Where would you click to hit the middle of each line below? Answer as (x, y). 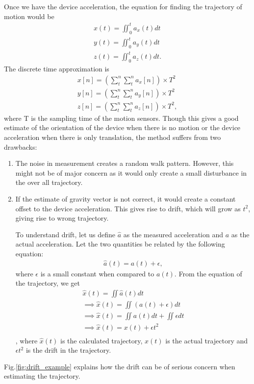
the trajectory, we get (48, 283)
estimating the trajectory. (42, 376)
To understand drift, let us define (65, 234)
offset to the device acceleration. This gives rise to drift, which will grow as (128, 208)
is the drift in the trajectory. (68, 350)
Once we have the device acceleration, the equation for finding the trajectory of (123, 6)
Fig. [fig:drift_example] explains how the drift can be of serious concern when (120, 366)
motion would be (29, 16)
